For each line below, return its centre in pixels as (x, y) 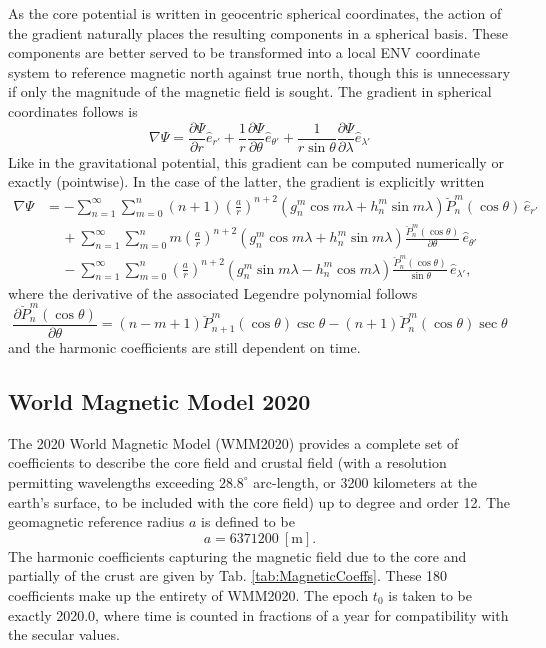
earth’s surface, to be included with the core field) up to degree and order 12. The (259, 501)
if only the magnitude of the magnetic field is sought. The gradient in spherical (250, 91)
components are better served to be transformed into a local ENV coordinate (244, 52)
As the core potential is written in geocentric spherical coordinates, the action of (255, 13)
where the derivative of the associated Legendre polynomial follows (213, 292)
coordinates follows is (73, 110)
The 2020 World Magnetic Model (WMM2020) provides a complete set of (233, 442)
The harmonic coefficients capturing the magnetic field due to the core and (237, 555)
